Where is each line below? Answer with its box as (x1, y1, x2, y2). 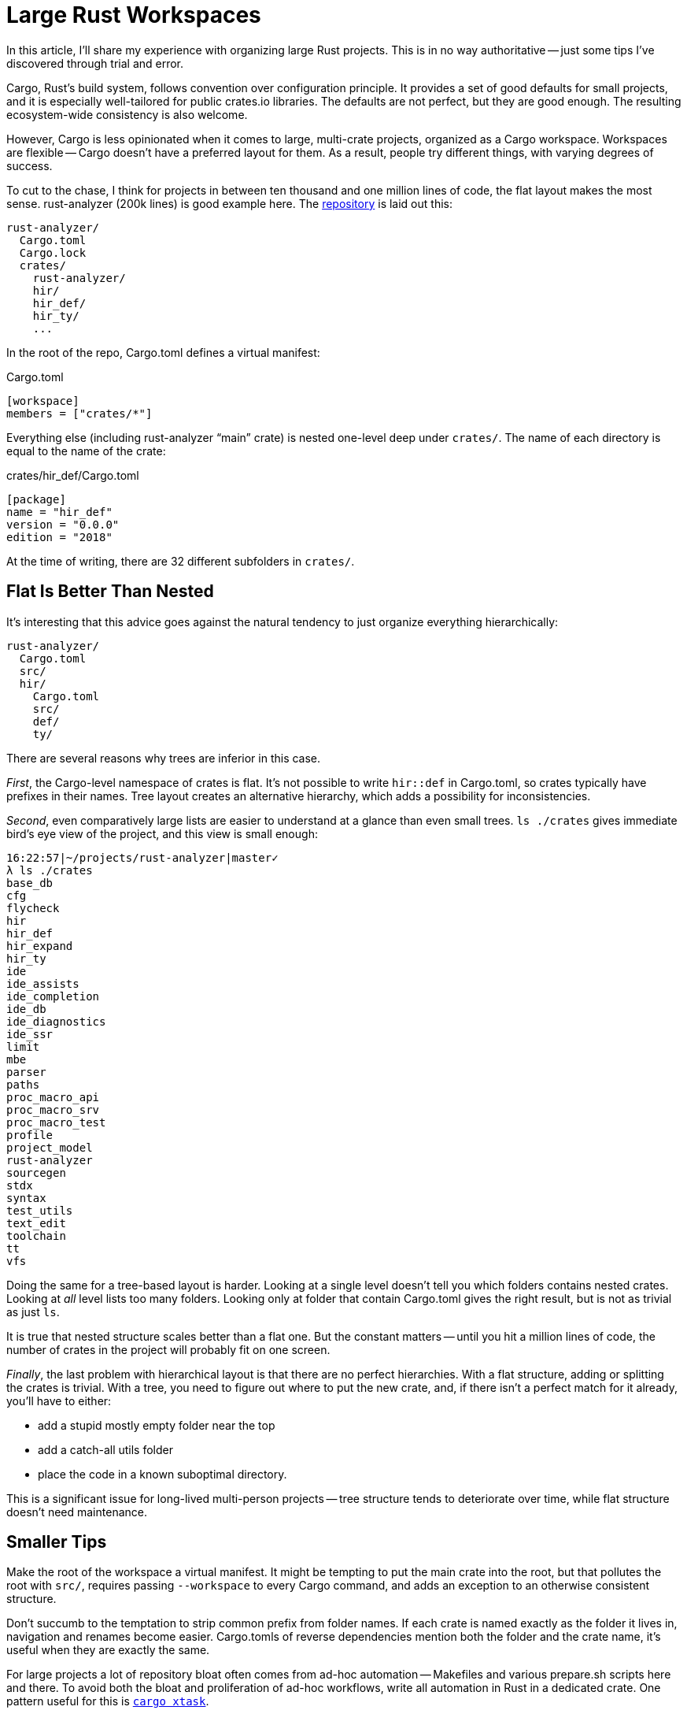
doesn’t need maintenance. (6, 1504, 147, 1519)
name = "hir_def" (6, 505, 113, 518)
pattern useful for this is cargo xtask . (6, 1694, 209, 1708)
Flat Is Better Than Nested (6, 581, 214, 602)
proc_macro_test (6, 1115, 106, 1129)
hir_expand (6, 939, 73, 952)
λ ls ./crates (6, 863, 93, 877)
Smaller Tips (6, 1532, 107, 1553)
